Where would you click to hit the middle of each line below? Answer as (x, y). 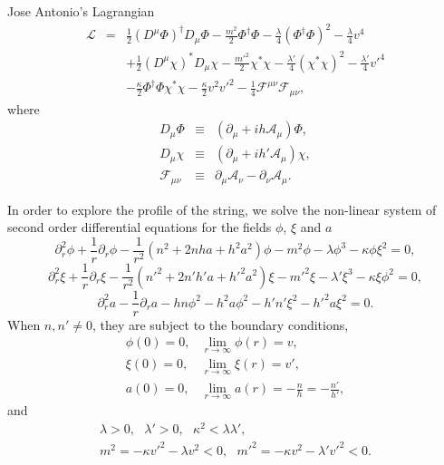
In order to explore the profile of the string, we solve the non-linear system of (222, 209)
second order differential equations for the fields (140, 227)
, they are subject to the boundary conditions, (220, 324)
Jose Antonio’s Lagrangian (81, 11)
